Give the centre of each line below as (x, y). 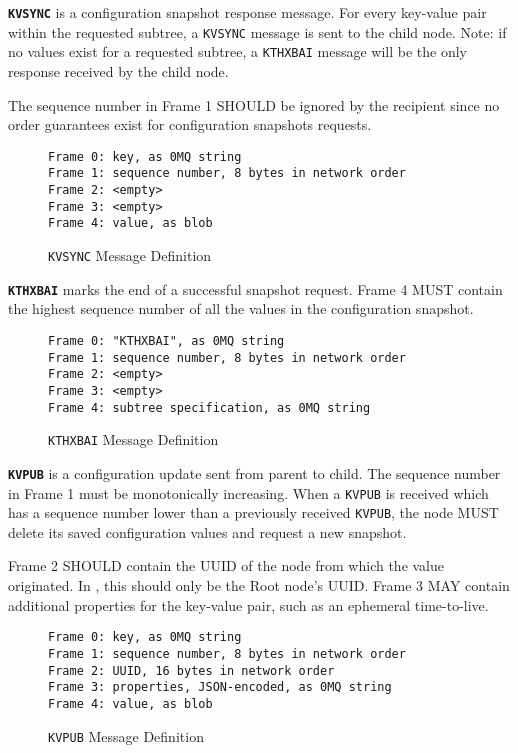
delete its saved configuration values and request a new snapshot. (207, 531)
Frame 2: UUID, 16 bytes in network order (191, 670)
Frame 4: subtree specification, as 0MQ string (209, 407)
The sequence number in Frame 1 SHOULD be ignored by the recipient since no (254, 104)
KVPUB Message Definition (126, 735)
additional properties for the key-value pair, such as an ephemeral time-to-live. (248, 604)
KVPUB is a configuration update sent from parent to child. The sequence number (254, 472)
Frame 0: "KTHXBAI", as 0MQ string (166, 340)
